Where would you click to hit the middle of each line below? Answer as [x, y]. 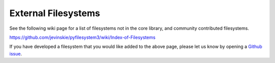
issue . [16, 53]
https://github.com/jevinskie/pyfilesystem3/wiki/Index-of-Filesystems [82, 37]
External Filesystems [55, 13]
